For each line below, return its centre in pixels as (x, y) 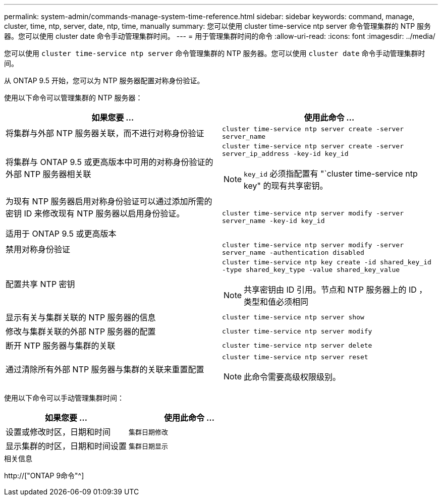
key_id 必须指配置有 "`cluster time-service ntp (331, 174)
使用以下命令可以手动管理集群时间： (64, 398)
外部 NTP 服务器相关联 (48, 174)
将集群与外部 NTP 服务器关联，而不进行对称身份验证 (105, 133)
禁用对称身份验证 (38, 249)
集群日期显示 (149, 446)
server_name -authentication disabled (293, 253)
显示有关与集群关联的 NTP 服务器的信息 (81, 317)
